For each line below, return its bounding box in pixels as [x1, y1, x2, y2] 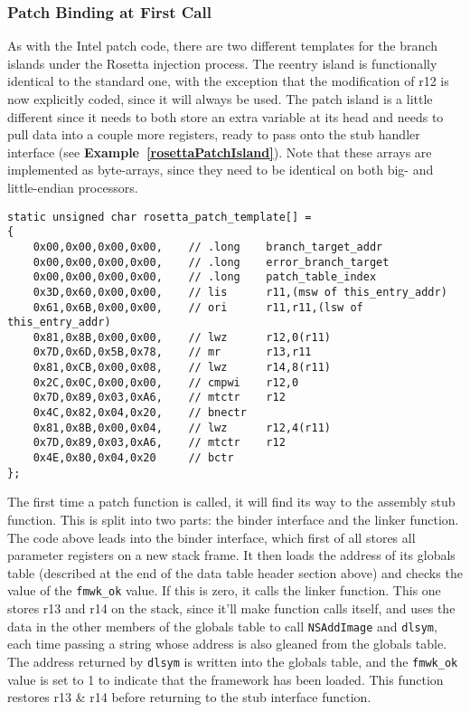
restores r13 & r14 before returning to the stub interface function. [7, 688, 371, 707]
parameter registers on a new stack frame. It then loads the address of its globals [7, 546, 456, 565]
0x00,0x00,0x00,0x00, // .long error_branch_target [33, 255, 390, 269]
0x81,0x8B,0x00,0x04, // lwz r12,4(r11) [33, 421, 331, 434]
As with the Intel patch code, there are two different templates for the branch [7, 36, 437, 55]
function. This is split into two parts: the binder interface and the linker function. [7, 509, 459, 528]
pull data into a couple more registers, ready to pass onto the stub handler [7, 125, 420, 144]
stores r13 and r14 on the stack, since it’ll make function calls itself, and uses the [7, 599, 456, 617]
